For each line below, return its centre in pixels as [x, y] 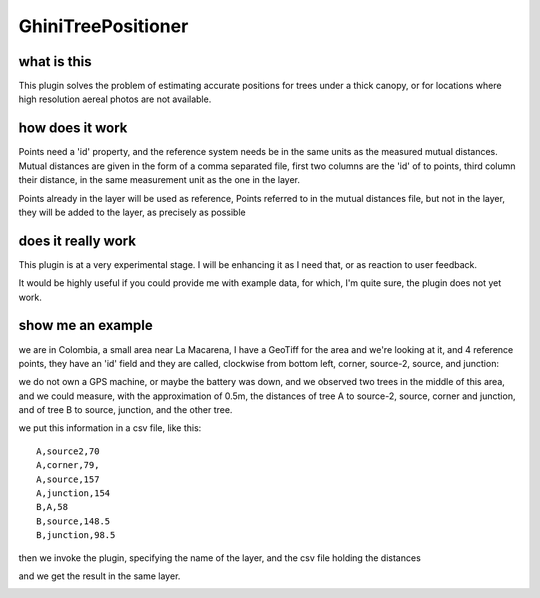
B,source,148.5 [73, 521]
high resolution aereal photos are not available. [115, 99]
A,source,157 [68, 479]
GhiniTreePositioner [103, 26]
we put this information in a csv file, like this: [110, 428]
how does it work [73, 128]
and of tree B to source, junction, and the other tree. [125, 410]
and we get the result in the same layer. [99, 576]
